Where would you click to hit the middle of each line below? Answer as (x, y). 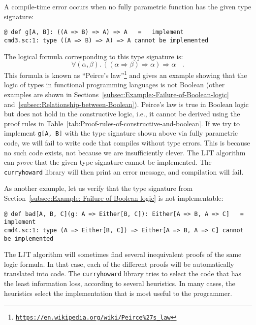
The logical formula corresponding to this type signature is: (94, 56)
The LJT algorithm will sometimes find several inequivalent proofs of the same (123, 254)
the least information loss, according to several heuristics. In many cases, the (120, 283)
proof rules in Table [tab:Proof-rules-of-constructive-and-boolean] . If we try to (122, 123)
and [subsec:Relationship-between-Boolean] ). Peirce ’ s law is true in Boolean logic (127, 104)
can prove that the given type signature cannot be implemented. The (108, 162)
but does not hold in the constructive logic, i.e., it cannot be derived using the (122, 114)
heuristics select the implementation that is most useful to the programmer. (118, 293)
